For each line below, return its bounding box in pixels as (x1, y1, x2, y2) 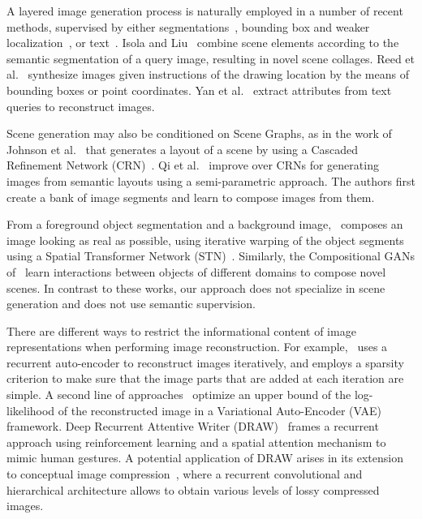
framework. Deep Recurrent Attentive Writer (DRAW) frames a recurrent (6, 418, 379, 435)
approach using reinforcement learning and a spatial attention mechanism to (6, 433, 386, 450)
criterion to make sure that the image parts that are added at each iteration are (6, 370, 404, 387)
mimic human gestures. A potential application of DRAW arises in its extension (6, 449, 403, 466)
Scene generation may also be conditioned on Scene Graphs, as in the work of (6, 125, 392, 142)
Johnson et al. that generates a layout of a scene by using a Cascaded (6, 140, 359, 157)
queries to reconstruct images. (6, 97, 155, 114)
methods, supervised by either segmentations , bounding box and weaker (6, 18, 370, 35)
